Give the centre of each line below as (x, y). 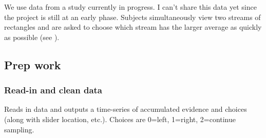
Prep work (33, 64)
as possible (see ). (32, 37)
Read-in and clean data (53, 90)
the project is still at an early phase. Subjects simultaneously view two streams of (132, 17)
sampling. (19, 129)
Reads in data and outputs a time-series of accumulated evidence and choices (126, 109)
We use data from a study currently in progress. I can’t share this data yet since (130, 7)
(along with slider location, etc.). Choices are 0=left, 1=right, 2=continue (120, 119)
